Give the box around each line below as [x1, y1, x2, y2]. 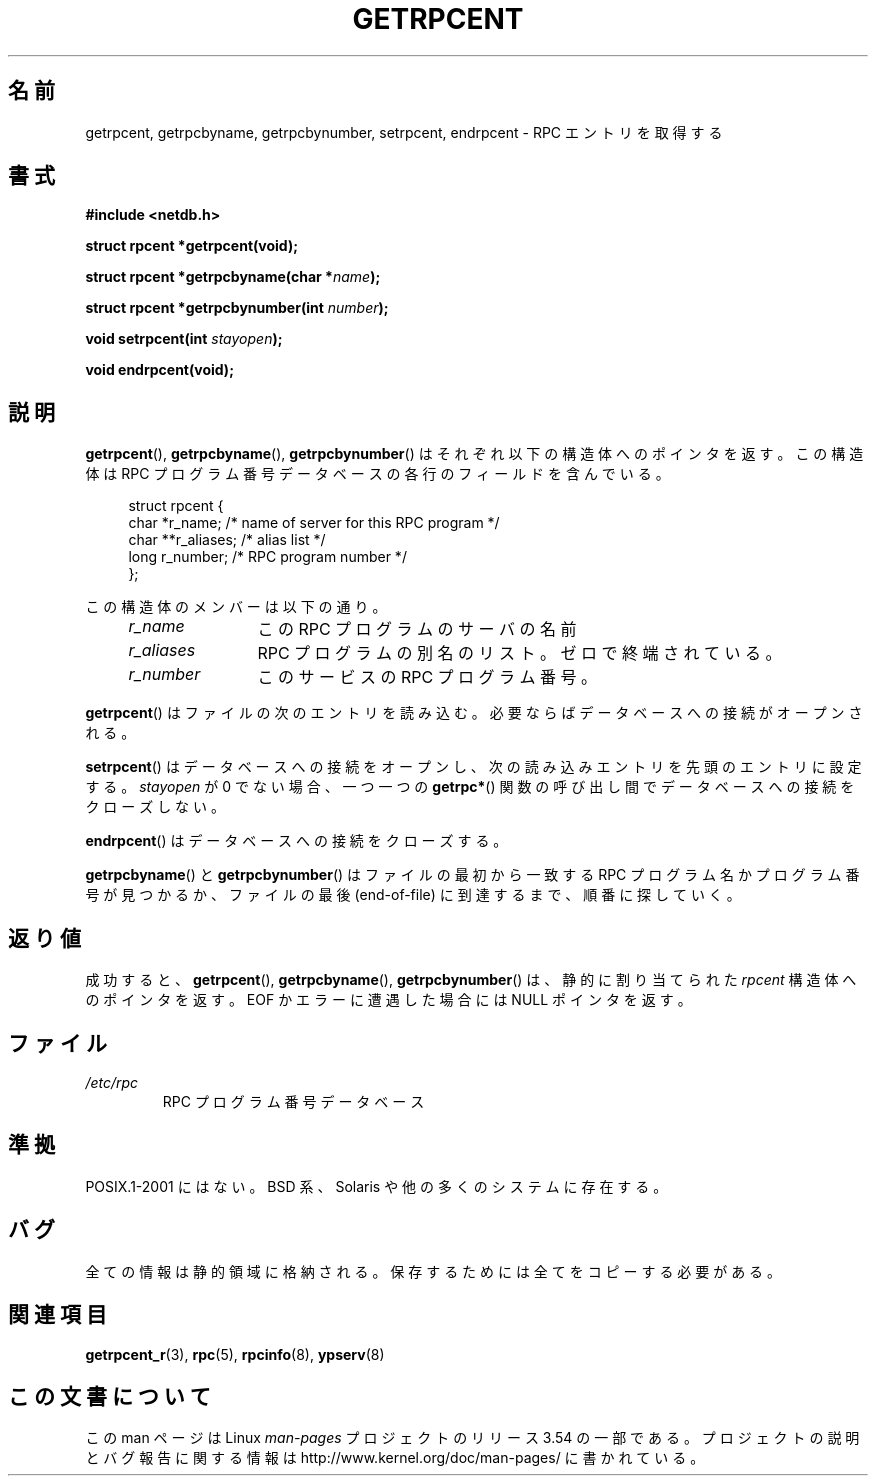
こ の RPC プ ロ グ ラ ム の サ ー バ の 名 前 [257, 619, 577, 640]
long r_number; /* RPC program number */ [128, 548, 407, 566]
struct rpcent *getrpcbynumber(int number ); [85, 299, 389, 317]
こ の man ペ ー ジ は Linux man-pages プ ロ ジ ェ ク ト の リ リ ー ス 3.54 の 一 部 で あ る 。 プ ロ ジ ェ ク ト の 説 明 [85, 1429, 860, 1447]
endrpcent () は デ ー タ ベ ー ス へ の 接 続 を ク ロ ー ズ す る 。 [85, 832, 508, 850]
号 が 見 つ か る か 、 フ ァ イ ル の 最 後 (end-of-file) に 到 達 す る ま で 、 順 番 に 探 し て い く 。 [85, 886, 741, 904]
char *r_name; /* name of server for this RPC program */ [128, 514, 500, 532]
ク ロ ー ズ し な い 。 [85, 798, 225, 816]
